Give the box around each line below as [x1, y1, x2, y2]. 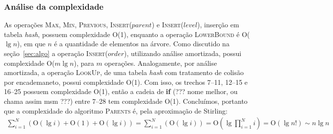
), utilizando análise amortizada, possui [124, 48, 242, 58]
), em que [17, 38, 45, 49]
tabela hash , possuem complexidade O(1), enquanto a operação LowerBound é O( [4, 29, 250, 39]
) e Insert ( [151, 19, 184, 30]
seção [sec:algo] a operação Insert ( [4, 48, 108, 58]
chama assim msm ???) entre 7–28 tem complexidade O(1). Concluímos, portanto [4, 96, 248, 106]
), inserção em [197, 19, 239, 30]
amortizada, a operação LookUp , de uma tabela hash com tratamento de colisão [4, 67, 244, 77]
